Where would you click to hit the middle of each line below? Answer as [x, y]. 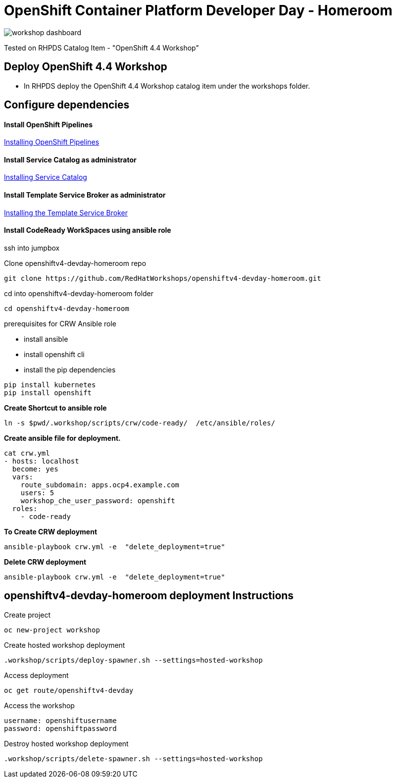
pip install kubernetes [50, 385]
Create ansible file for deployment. [62, 438]
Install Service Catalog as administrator [70, 159]
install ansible [46, 339]
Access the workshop [39, 705]
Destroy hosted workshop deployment [66, 743]
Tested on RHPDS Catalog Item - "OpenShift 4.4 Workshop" [101, 48]
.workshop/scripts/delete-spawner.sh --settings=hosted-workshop [133, 758]
